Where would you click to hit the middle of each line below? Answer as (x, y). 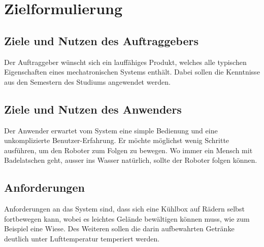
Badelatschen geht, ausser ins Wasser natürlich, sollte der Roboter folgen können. (131, 160)
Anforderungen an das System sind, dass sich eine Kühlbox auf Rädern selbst (124, 209)
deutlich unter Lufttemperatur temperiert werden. (82, 238)
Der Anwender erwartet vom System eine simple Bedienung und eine (111, 130)
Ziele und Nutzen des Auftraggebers (101, 40)
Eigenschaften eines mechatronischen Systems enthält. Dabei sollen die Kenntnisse (132, 72)
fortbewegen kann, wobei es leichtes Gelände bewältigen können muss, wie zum (127, 218)
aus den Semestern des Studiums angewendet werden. (87, 81)
